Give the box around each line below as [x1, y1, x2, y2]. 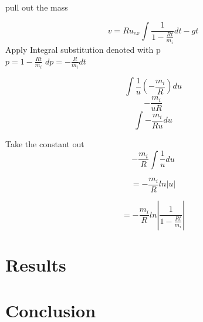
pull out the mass [5, 1, 68, 13]
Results [5, 252, 66, 276]
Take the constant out [5, 138, 84, 150]
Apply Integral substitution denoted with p [5, 43, 161, 56]
